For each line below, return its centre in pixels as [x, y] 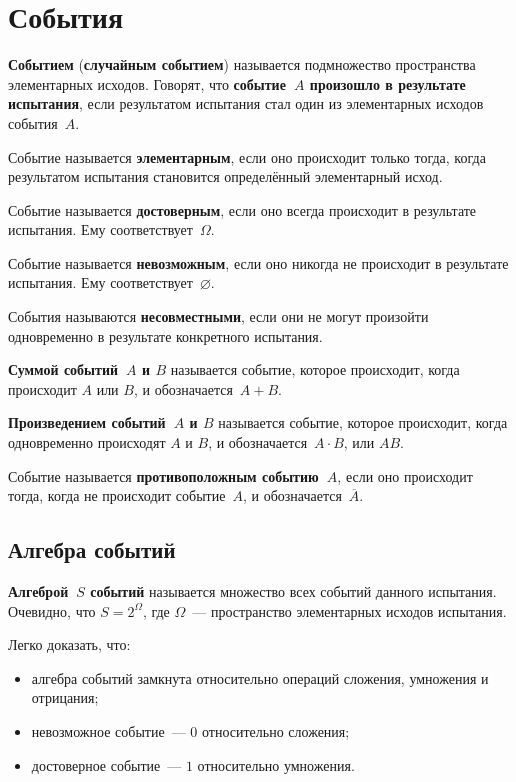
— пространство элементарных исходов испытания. [349, 610]
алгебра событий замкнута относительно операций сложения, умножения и [260, 677]
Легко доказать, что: [69, 644]
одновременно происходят [87, 442]
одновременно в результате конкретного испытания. [165, 335]
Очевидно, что [52, 610]
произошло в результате [387, 83]
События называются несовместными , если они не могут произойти [218, 316]
